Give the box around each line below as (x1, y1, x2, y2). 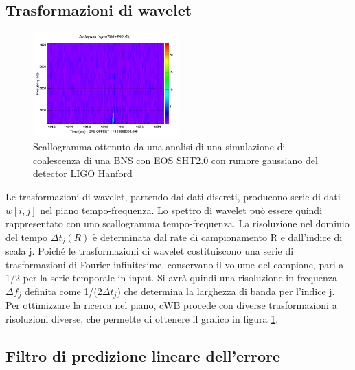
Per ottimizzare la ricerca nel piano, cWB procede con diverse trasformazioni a (5, 298, 337, 312)
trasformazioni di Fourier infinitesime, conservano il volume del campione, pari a (5, 257, 344, 271)
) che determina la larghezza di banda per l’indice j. (117, 284, 335, 298)
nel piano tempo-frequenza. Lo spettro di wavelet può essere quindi (40, 203, 323, 217)
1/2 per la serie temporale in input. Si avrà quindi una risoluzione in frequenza (5, 270, 338, 285)
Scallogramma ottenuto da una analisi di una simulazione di (33, 139, 286, 154)
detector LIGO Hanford (33, 166, 133, 181)
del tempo (5, 229, 48, 244)
